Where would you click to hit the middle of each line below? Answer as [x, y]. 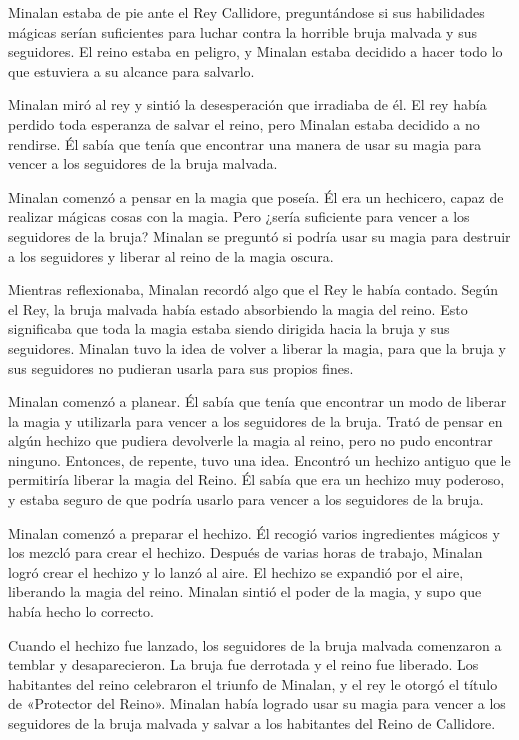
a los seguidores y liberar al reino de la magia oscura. [171, 255]
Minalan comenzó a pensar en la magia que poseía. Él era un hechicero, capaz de [256, 196]
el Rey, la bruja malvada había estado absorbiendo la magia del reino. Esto [238, 308]
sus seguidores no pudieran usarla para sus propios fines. [181, 367]
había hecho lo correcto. [81, 611]
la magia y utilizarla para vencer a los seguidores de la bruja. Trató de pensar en [255, 420]
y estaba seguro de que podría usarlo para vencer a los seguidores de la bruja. [246, 499]
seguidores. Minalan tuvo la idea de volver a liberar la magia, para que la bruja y [257, 347]
